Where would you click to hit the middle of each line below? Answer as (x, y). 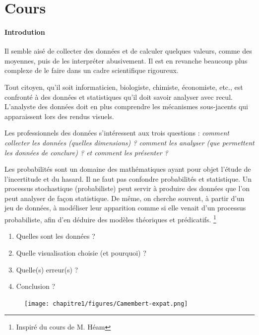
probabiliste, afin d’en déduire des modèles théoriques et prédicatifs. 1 (110, 219)
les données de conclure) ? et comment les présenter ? (86, 152)
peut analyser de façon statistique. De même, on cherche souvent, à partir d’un (125, 198)
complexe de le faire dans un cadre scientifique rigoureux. (92, 70)
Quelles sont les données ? (56, 236)
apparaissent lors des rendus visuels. (59, 116)
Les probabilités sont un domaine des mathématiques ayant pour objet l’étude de (128, 169)
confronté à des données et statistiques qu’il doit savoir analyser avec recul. (119, 97)
